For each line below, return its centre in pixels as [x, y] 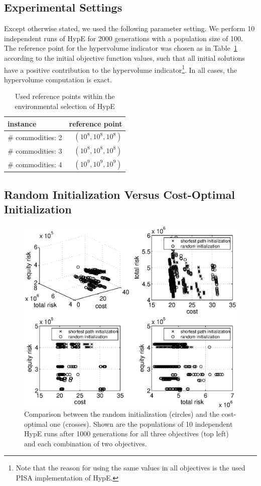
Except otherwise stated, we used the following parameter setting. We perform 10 [129, 28]
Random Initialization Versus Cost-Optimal [120, 194]
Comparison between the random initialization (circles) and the [122, 414]
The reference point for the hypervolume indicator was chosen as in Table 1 [121, 48]
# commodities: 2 [35, 137]
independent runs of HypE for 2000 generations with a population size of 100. [123, 38]
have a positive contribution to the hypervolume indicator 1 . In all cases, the [120, 69]
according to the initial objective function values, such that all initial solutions [124, 57]
